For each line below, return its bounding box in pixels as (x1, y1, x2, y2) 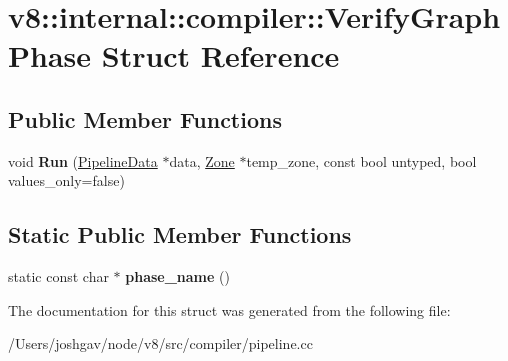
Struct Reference (101, 35, 340, 76)
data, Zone (169, 150, 235, 171)
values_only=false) (8, 170, 125, 191)
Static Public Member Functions (8, 219, 352, 250)
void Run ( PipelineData (8, 150, 158, 171)
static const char (8, 266, 109, 287)
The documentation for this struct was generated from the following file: (8, 299, 451, 320)
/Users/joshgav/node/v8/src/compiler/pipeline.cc (8, 333, 313, 354)
